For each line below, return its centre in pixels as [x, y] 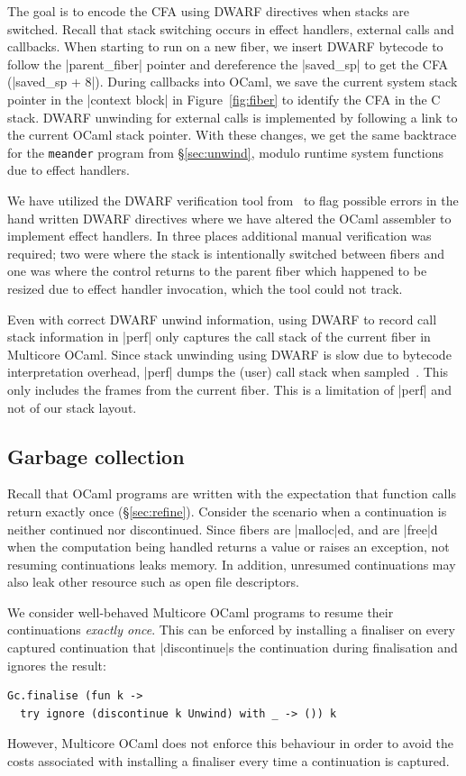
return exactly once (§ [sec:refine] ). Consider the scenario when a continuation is [227, 511]
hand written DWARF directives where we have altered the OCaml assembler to [229, 218]
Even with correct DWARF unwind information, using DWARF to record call [222, 319]
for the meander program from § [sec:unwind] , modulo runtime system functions [226, 152]
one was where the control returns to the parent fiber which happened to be [217, 271]
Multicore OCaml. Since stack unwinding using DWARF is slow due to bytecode [229, 354]
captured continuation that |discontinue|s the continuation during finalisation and [233, 648]
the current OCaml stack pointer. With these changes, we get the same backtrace [232, 135]
